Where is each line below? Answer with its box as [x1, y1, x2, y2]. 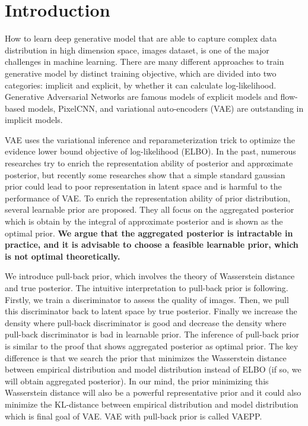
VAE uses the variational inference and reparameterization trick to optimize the [5, 133, 296, 146]
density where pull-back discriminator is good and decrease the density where [5, 316, 287, 329]
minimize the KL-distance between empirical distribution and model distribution [5, 397, 299, 410]
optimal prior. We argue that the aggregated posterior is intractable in [5, 226, 293, 239]
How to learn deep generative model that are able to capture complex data [5, 32, 277, 45]
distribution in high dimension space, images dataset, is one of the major [5, 43, 269, 56]
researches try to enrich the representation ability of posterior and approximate [5, 157, 293, 169]
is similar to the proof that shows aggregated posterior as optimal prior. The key [5, 339, 299, 352]
